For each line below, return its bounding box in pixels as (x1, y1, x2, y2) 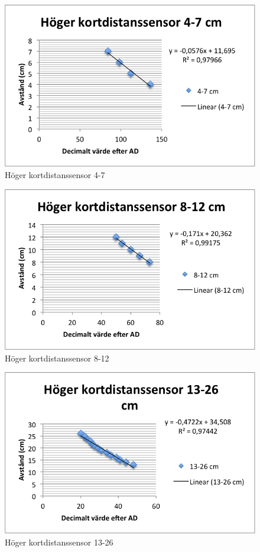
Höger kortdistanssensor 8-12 (5, 351, 109, 364)
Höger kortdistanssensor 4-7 (5, 169, 105, 181)
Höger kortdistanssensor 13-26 (5, 535, 113, 548)
